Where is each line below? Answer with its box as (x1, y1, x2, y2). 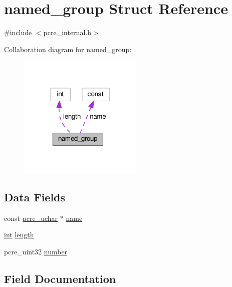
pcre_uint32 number (4, 246, 68, 256)
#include (4, 27, 32, 38)
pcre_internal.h (43, 27, 91, 38)
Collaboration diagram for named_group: (4, 44, 132, 54)
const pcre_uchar (4, 212, 58, 223)
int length (4, 229, 34, 240)
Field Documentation (4, 270, 116, 286)
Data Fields (4, 189, 66, 204)
